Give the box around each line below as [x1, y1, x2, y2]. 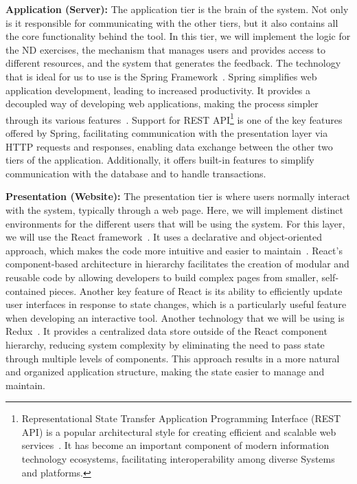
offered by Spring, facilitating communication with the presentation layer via [5, 126, 328, 140]
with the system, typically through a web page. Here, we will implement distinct [5, 202, 343, 217]
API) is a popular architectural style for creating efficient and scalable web [21, 424, 336, 439]
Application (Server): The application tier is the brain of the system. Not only [5, 2, 349, 16]
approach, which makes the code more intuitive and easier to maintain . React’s [5, 243, 343, 257]
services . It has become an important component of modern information [21, 438, 330, 452]
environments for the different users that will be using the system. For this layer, [5, 216, 345, 230]
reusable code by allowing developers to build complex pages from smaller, [5, 269, 319, 284]
